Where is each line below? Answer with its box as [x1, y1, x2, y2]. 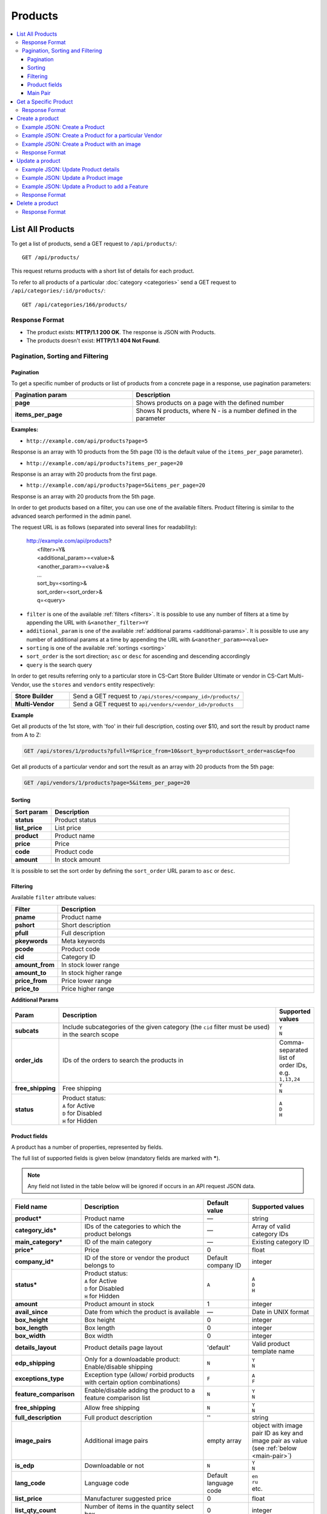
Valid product [251, 1340, 290, 1348]
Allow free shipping [84, 1404, 140, 1412]
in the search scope [62, 1030, 119, 1039]
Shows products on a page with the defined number [136, 398, 285, 407]
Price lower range [61, 976, 112, 985]
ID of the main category [84, 1238, 152, 1246]
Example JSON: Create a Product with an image [22, 140, 141, 148]
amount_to [15, 968, 47, 977]
